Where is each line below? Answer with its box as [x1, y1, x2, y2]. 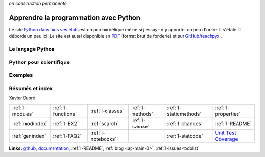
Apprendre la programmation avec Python [9, 13, 141, 22]
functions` [53, 110, 77, 117]
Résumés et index [9, 85, 53, 92]
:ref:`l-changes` [167, 120, 203, 126]
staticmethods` [167, 110, 202, 117]
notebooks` [90, 135, 117, 142]
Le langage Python [9, 46, 55, 53]
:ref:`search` [90, 120, 119, 126]
